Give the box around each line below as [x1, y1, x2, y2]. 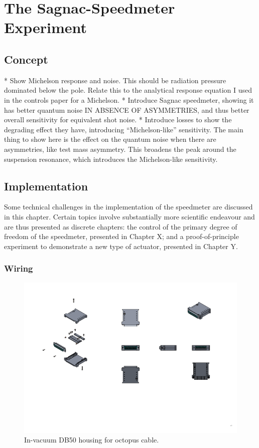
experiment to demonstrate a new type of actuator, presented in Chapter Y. [4, 241, 238, 251]
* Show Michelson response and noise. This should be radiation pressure [4, 75, 226, 85]
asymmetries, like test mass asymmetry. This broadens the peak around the [4, 143, 236, 154]
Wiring [4, 262, 33, 275]
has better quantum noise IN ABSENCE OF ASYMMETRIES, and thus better [4, 104, 249, 115]
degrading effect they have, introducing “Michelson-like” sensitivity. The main [4, 124, 243, 134]
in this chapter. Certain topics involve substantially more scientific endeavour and [4, 211, 255, 221]
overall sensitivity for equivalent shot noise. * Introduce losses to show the [4, 114, 232, 125]
